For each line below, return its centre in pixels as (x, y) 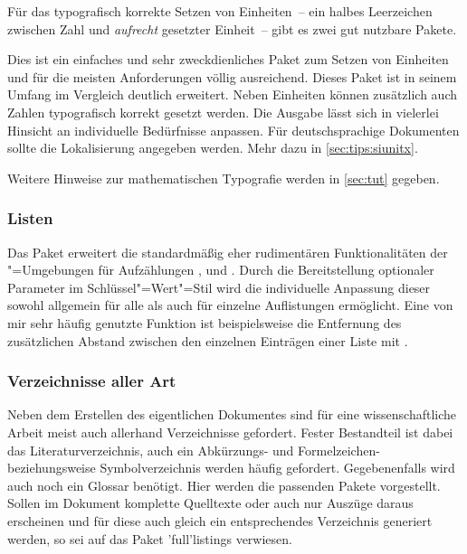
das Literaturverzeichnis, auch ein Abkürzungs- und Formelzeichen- (194, 450)
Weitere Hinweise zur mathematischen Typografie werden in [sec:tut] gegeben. (224, 178)
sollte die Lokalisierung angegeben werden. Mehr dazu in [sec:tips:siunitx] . (213, 148)
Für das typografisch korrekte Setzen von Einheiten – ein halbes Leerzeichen (220, 11)
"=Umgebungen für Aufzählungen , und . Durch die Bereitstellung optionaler (221, 270)
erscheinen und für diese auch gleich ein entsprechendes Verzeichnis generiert (220, 520)
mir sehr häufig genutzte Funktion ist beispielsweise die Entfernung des (205, 322)
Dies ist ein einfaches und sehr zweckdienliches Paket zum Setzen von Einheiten (228, 59)
